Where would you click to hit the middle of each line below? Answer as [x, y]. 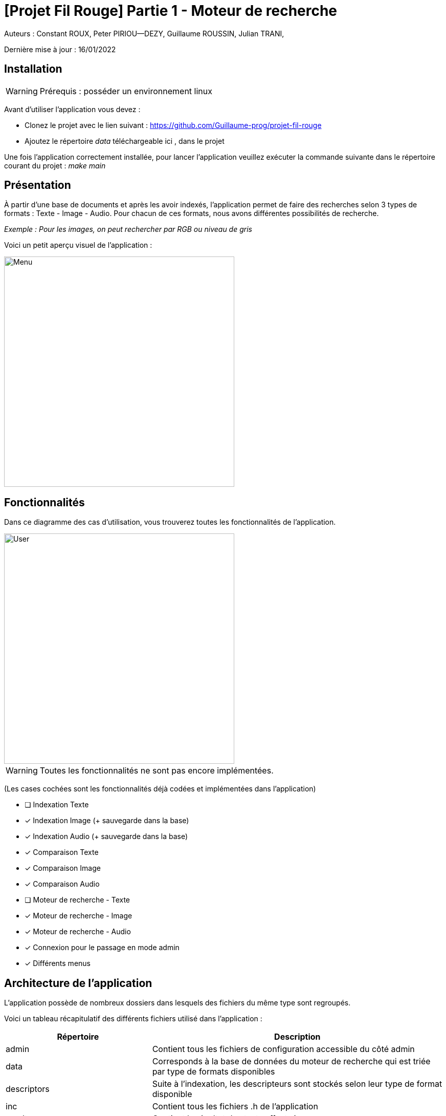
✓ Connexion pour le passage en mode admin [102, 948]
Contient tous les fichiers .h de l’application [235, 1107]
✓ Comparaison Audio [62, 884]
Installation [33, 69]
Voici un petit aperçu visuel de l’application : [78, 245]
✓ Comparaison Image [63, 868]
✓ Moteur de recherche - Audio [78, 932]
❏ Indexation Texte [57, 805]
